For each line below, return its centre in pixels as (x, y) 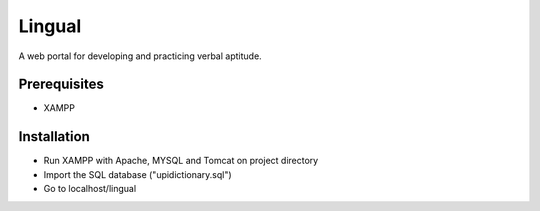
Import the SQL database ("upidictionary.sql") (137, 174)
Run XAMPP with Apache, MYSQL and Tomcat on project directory (181, 161)
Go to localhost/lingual (90, 189)
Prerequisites (61, 84)
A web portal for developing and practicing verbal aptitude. (140, 56)
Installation (54, 136)
